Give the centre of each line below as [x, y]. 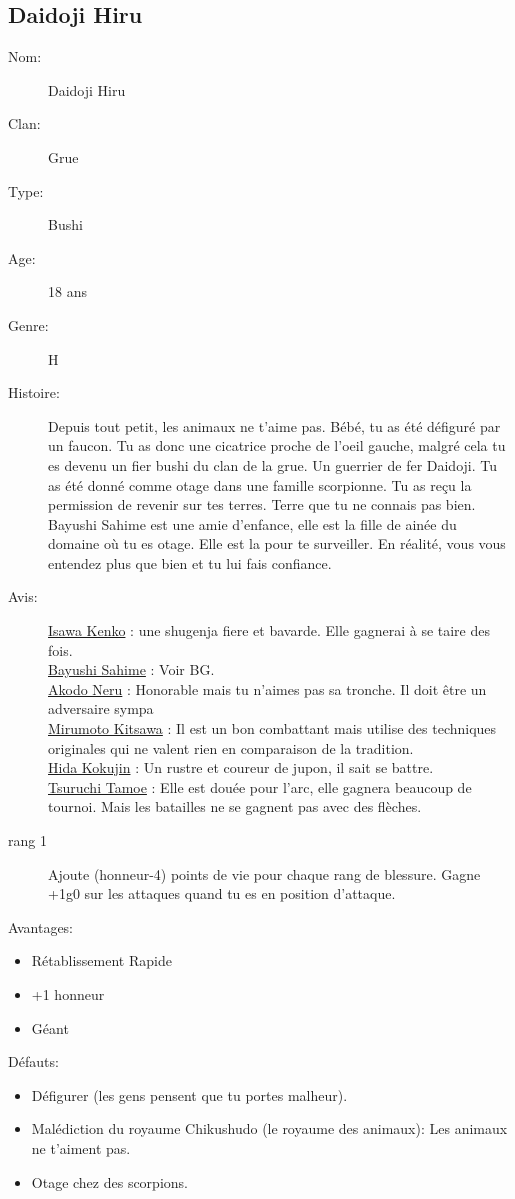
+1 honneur [68, 993]
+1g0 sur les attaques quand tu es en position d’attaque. [222, 893]
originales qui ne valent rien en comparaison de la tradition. [231, 747]
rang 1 [27, 840]
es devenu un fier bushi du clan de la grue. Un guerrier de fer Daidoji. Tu [273, 464]
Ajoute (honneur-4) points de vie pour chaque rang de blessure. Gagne [264, 873]
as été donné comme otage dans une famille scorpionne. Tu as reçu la [260, 484]
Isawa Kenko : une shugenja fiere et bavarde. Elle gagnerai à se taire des [269, 630]
